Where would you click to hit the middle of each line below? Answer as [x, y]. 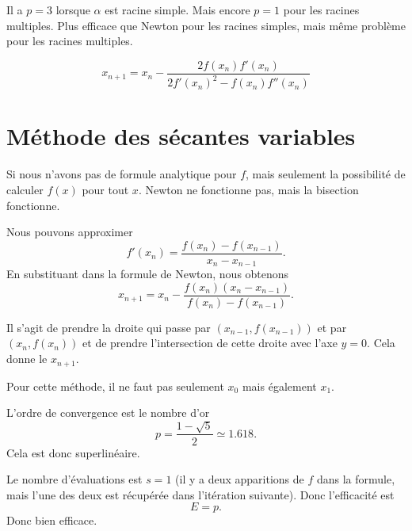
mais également [279, 386]
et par [332, 327]
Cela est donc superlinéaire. [73, 452]
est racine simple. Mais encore [177, 10]
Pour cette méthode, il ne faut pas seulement [115, 386]
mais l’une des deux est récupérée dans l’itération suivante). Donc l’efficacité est [200, 494]
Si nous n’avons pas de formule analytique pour [122, 174]
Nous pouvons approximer [70, 232]
